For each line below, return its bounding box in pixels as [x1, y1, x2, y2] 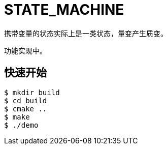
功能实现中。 [4, 46, 47, 55]
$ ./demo [4, 121, 39, 129]
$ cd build [4, 96, 47, 105]
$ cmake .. [4, 104, 47, 113]
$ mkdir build [4, 88, 60, 97]
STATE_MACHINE [4, 1, 124, 18]
